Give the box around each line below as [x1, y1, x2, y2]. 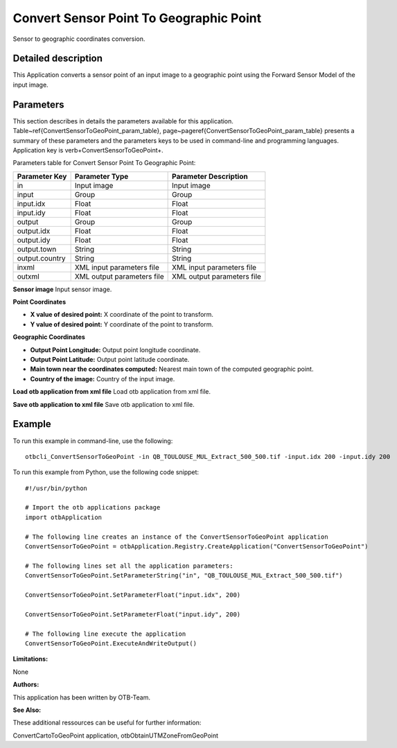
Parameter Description [172, 171, 249, 181]
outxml [17, 271, 39, 281]
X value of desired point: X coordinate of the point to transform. [30, 311, 214, 319]
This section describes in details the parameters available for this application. [12, 116, 233, 125]
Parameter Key [17, 171, 67, 181]
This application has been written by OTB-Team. [12, 693, 151, 702]
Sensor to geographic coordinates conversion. [12, 35, 145, 43]
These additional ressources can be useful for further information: [12, 718, 202, 727]
